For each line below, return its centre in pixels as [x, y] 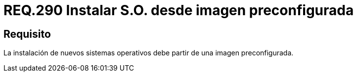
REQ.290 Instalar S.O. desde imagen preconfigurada [179, 10]
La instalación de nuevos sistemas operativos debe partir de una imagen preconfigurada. [149, 53]
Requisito [27, 34]
